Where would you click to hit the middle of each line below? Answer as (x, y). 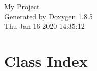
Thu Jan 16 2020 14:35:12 (44, 26)
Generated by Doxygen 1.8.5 (48, 16)
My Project (22, 6)
